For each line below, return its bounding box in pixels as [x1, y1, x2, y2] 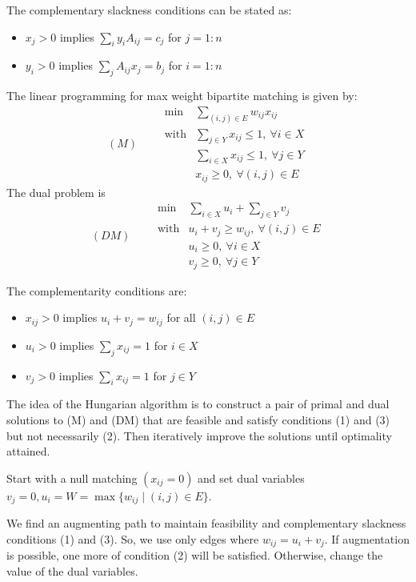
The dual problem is [6, 183, 106, 200]
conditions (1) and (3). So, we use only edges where [6, 530, 259, 547]
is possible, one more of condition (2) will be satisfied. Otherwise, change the [6, 547, 383, 564]
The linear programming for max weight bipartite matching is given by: [6, 87, 358, 104]
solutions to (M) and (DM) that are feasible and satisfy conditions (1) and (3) [6, 411, 390, 427]
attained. [6, 443, 50, 460]
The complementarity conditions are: [6, 282, 187, 299]
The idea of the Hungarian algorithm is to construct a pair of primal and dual [6, 395, 390, 412]
